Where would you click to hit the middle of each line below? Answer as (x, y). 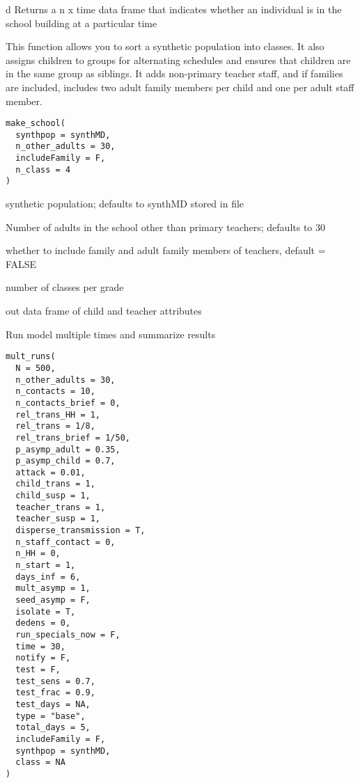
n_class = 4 (43, 169)
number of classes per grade (65, 287)
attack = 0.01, (50, 472)
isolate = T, (46, 611)
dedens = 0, (43, 623)
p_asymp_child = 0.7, (65, 461)
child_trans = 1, (55, 484)
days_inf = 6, (48, 577)
